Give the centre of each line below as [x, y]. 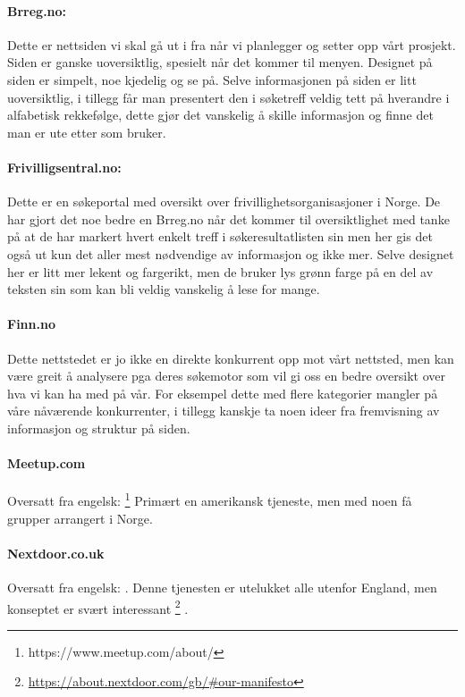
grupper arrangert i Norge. [80, 518]
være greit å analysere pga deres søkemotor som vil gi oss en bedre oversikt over [226, 376]
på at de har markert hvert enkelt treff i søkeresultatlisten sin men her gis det [220, 236]
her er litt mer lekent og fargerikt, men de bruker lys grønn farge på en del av [220, 271]
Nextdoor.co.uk [56, 553]
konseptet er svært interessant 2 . [98, 607]
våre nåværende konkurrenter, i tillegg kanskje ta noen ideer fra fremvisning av [224, 411]
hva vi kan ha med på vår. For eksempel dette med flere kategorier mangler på [223, 393]
